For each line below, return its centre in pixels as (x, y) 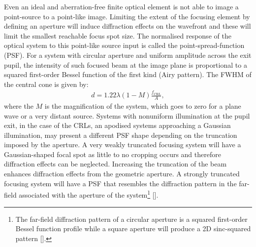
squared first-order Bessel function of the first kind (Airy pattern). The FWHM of (128, 74)
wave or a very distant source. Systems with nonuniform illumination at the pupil (127, 115)
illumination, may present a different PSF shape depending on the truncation (121, 135)
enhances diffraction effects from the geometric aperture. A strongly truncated (122, 174)
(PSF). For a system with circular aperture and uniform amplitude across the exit (128, 55)
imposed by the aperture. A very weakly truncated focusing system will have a (123, 144)
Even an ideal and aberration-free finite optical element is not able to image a (121, 6)
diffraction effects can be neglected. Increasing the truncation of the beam (115, 164)
